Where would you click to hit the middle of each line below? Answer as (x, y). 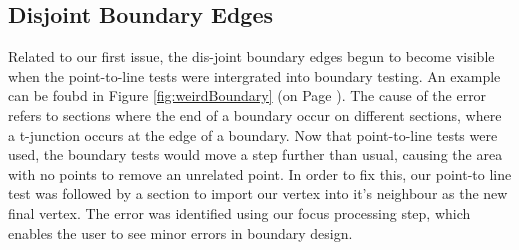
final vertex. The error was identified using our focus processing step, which (239, 212)
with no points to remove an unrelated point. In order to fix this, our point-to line (260, 173)
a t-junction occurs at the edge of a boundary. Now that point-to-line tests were (253, 134)
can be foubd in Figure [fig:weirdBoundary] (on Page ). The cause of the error (247, 95)
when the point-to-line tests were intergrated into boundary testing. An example (254, 75)
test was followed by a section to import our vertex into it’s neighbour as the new (258, 193)
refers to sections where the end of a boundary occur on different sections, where (255, 114)
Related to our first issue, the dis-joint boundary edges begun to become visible (251, 56)
